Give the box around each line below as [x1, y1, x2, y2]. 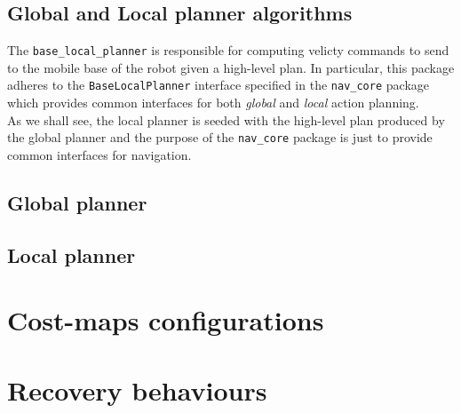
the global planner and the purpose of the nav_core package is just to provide [7, 128, 433, 147]
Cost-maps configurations [7, 302, 324, 338]
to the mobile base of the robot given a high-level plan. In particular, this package [7, 58, 455, 76]
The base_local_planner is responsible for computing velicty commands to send [7, 41, 449, 60]
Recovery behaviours [7, 371, 267, 408]
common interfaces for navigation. [7, 145, 192, 163]
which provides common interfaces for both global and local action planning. [7, 93, 419, 112]
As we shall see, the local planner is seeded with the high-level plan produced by [7, 110, 445, 129]
